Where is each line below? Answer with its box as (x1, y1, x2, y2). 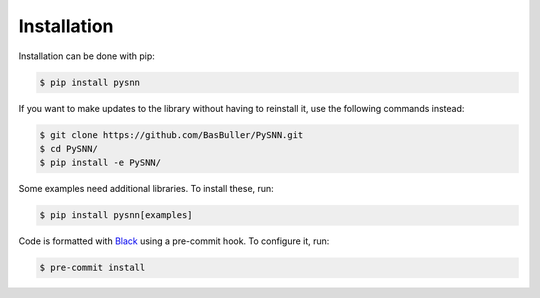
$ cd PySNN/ (39, 143, 99, 154)
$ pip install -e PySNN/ (39, 157, 162, 169)
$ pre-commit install (39, 262, 146, 274)
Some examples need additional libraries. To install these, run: (18, 183, 274, 195)
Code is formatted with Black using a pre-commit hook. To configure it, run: (18, 235, 330, 247)
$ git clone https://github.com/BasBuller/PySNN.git (39, 129, 304, 140)
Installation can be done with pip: (18, 50, 155, 62)
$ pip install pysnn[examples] (39, 210, 194, 221)
